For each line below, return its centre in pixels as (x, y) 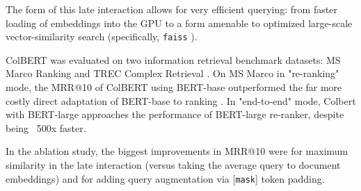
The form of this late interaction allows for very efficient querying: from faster (171, 9)
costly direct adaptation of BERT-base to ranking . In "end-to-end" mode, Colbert (181, 100)
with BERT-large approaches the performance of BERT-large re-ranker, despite (175, 114)
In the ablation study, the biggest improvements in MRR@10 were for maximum (177, 151)
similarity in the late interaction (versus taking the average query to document (173, 165)
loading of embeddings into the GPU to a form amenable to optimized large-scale (179, 23)
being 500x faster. (46, 127)
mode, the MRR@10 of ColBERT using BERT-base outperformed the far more (174, 87)
